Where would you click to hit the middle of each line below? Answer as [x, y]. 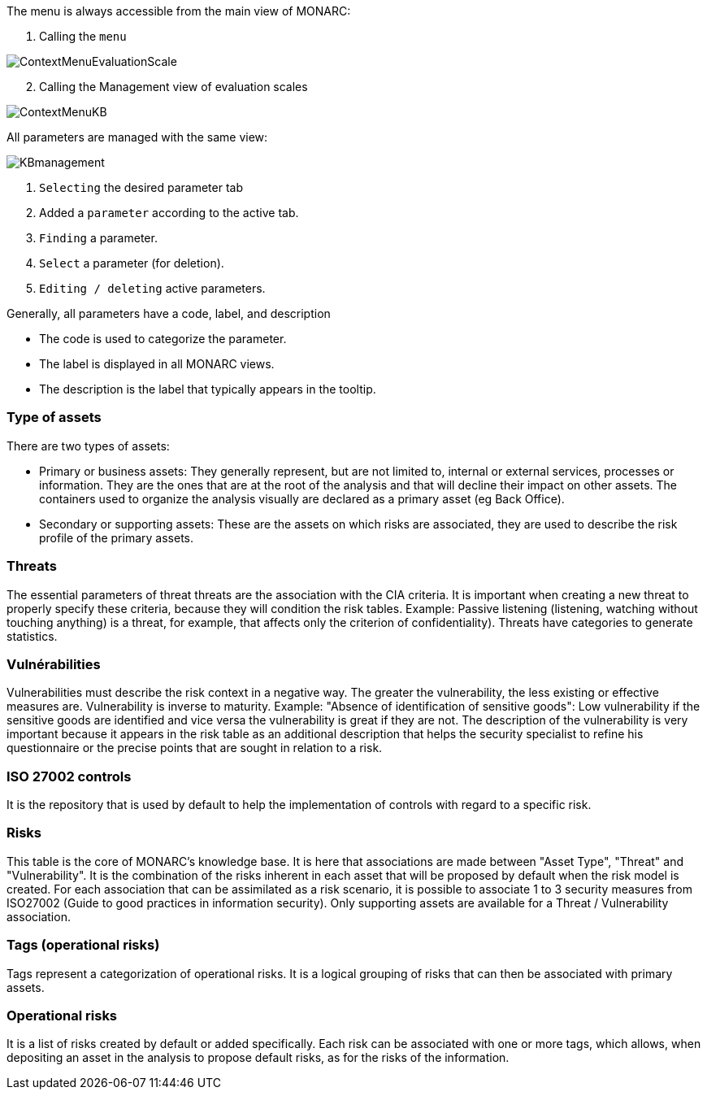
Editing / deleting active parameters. [152, 288]
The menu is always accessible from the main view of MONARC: [179, 11]
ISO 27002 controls [69, 776]
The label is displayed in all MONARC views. [157, 364]
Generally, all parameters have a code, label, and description [169, 313]
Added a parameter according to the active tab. [169, 213]
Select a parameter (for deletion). [132, 263]
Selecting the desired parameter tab [141, 187]
